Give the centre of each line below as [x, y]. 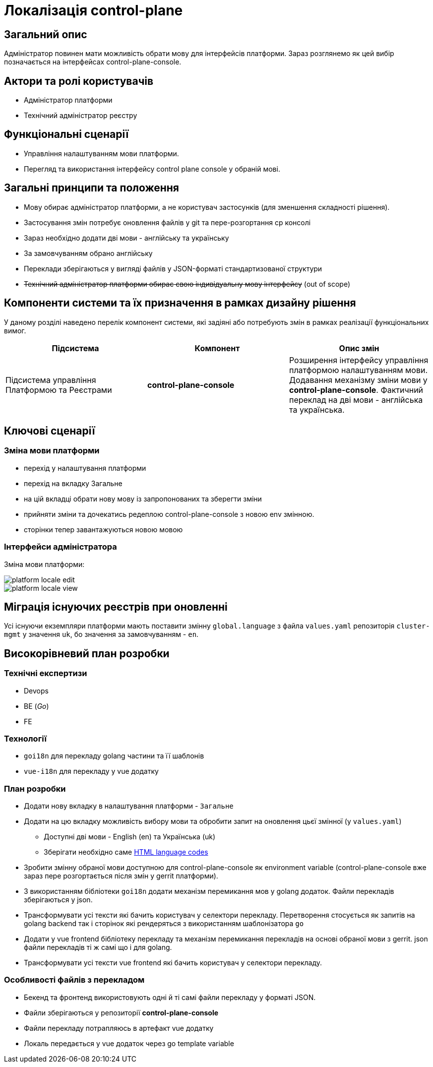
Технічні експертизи [46, 673]
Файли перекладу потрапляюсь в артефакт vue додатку [119, 1028]
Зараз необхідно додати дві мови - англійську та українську [126, 238]
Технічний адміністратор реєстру [81, 116]
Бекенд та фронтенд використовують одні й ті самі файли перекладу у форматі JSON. [170, 997]
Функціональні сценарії [66, 134]
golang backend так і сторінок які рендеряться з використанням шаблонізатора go [164, 924]
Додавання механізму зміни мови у [358, 380]
